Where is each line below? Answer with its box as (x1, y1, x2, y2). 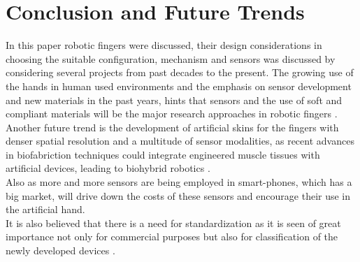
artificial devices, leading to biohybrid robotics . (6, 161, 210, 175)
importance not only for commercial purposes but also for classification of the (6, 229, 338, 244)
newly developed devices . (6, 243, 115, 258)
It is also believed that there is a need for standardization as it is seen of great (6, 215, 341, 230)
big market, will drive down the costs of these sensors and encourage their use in (6, 188, 351, 203)
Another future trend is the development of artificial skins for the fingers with (6, 119, 339, 134)
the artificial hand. (6, 202, 85, 217)
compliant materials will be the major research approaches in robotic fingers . (6, 106, 338, 121)
